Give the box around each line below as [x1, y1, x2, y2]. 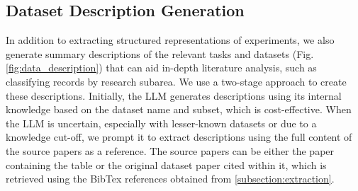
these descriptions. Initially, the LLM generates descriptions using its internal [6, 88, 342, 103]
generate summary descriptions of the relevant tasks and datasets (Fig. [6, 46, 314, 61]
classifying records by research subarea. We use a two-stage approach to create [6, 74, 347, 88]
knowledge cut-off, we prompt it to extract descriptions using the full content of [6, 129, 352, 144]
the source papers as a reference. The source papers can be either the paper [6, 143, 335, 158]
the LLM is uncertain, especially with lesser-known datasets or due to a [6, 115, 317, 130]
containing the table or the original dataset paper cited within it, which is [6, 157, 327, 172]
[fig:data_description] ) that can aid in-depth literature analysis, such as [6, 60, 317, 75]
